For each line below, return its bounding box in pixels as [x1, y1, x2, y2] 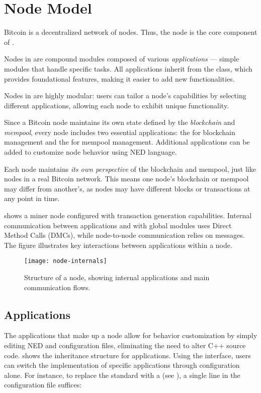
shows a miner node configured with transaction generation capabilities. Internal [4, 210, 252, 221]
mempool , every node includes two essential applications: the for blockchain [4, 126, 235, 137]
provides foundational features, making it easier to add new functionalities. [4, 73, 235, 84]
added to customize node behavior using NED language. [4, 147, 177, 157]
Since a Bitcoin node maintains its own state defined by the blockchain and [4, 117, 235, 127]
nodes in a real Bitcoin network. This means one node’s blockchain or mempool [4, 173, 249, 184]
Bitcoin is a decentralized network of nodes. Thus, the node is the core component [4, 27, 257, 37]
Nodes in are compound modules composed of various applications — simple [4, 53, 239, 64]
